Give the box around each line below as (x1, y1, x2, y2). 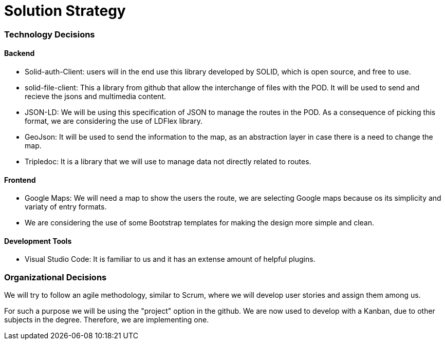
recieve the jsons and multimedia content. (25, 91, 166, 101)
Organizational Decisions (4, 272, 107, 282)
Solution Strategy (4, 2, 126, 20)
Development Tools (4, 236, 72, 245)
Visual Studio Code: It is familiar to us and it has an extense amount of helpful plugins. (25, 255, 316, 264)
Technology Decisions (4, 29, 95, 40)
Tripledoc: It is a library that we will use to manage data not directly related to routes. (25, 157, 311, 166)
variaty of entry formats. (25, 202, 107, 212)
